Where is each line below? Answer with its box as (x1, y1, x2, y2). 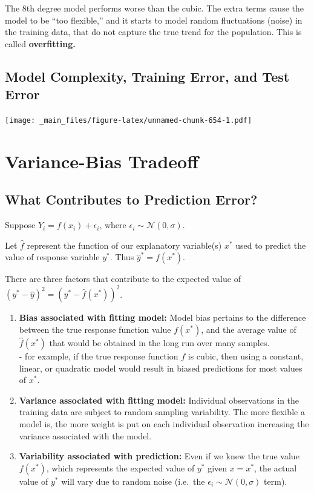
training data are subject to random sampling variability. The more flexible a (19, 405, 305, 418)
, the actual (254, 461, 297, 474)
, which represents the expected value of (46, 461, 195, 474)
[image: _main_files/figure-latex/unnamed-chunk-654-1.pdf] (5, 116, 252, 125)
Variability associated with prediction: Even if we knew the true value (19, 450, 299, 462)
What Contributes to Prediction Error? (5, 190, 258, 209)
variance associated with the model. (19, 429, 152, 442)
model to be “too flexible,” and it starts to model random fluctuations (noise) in (5, 13, 303, 26)
